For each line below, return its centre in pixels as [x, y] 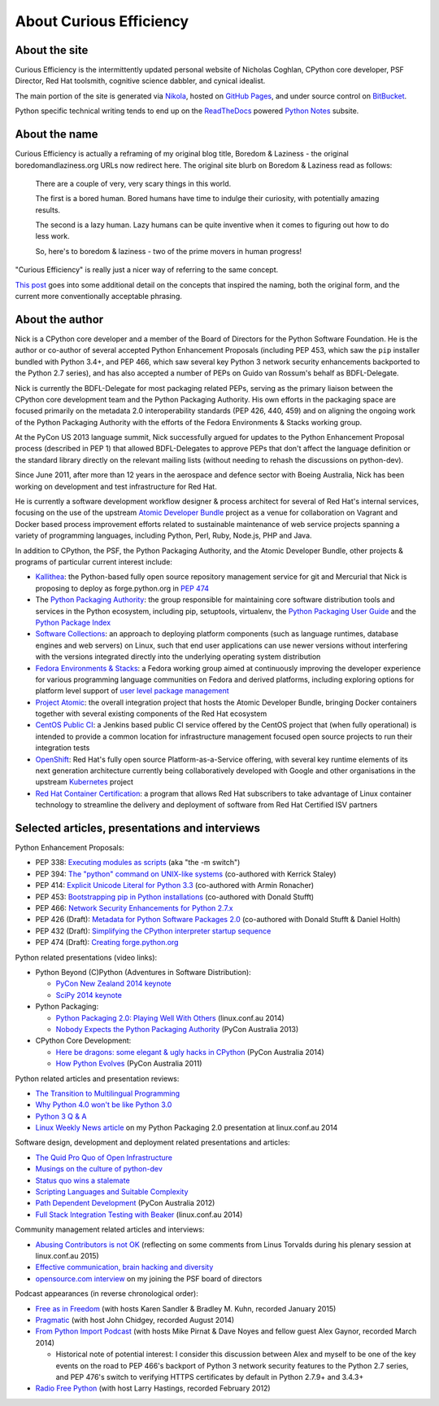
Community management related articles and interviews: [110, 1229]
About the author [59, 319]
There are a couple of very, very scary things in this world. [133, 183]
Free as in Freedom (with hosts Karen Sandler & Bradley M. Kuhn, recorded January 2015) [186, 1308]
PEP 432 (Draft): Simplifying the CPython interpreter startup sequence [153, 931]
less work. [53, 236]
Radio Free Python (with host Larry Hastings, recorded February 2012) [153, 1388]
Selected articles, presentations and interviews [137, 828]
